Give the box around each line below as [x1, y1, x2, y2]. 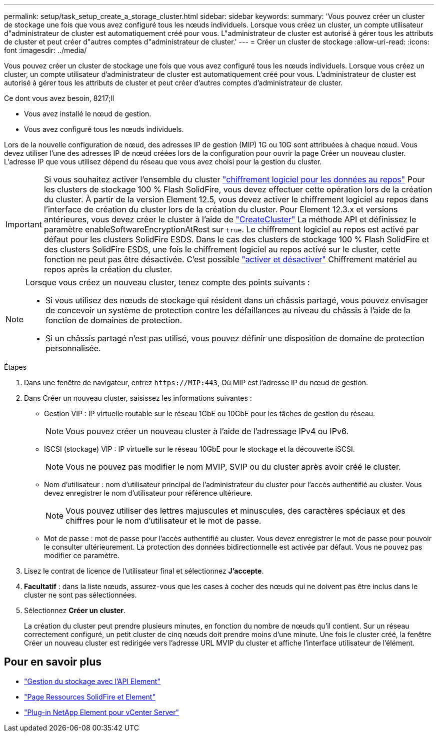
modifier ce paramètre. [44, 551, 119, 560]
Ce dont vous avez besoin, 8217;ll [4, 94, 114, 102]
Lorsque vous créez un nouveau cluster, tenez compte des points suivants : [25, 277, 310, 287]
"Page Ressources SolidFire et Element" [24, 692, 155, 701]
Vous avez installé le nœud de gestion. [24, 109, 151, 118]
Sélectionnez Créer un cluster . [24, 606, 126, 615]
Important [5, 219, 42, 229]
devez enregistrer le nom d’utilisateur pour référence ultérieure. [44, 489, 253, 497]
